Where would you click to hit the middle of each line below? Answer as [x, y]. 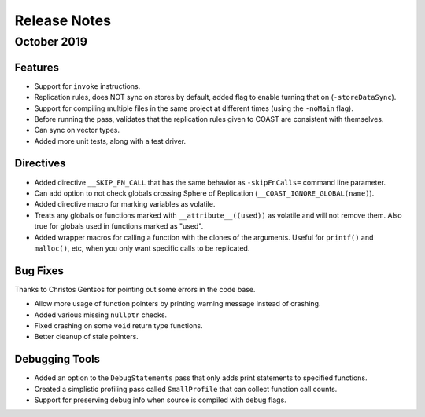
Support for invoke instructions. [87, 86]
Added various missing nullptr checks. [101, 315]
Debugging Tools [57, 359]
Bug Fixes [39, 271]
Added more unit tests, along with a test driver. [110, 141]
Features [37, 67]
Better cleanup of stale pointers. [87, 337]
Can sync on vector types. [77, 130]
